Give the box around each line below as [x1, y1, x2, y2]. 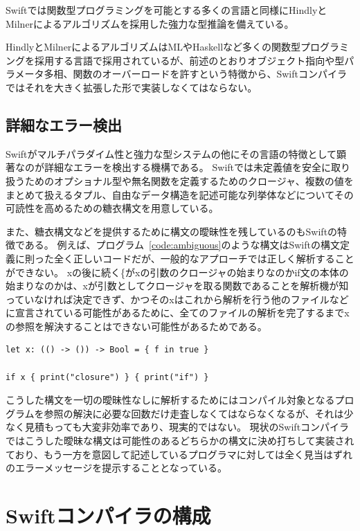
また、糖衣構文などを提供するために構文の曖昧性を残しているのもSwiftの [6, 224, 338, 238]
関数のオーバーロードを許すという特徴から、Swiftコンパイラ [73, 66, 347, 81]
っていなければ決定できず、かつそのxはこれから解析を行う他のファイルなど [6, 291, 349, 306]
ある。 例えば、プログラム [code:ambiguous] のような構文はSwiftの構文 [24, 237, 340, 252]
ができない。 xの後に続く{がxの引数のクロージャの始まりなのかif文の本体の [6, 264, 349, 279]
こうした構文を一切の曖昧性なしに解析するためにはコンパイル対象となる [6, 393, 335, 407]
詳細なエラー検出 [6, 114, 122, 135]
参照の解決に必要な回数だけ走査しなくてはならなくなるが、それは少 [44, 406, 354, 420]
